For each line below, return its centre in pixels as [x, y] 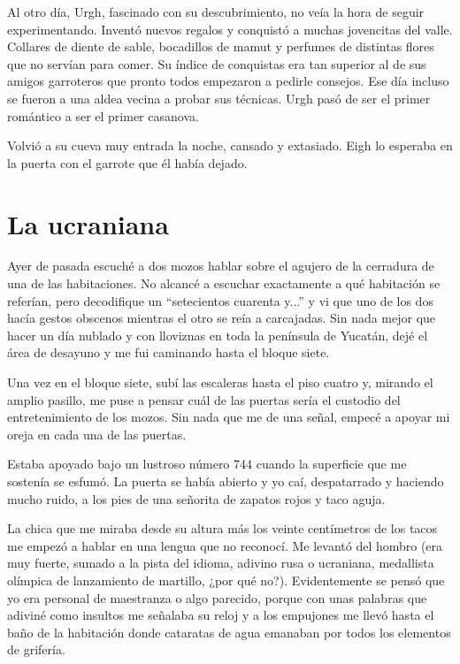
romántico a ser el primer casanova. [103, 115]
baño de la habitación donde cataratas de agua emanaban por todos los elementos [229, 632]
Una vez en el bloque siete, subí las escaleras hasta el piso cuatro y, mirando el [220, 382]
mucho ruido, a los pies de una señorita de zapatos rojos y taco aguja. [196, 498]
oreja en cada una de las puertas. [97, 434]
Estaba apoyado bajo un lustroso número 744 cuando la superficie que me [207, 464]
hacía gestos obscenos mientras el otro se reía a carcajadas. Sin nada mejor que [222, 318]
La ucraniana [88, 223]
